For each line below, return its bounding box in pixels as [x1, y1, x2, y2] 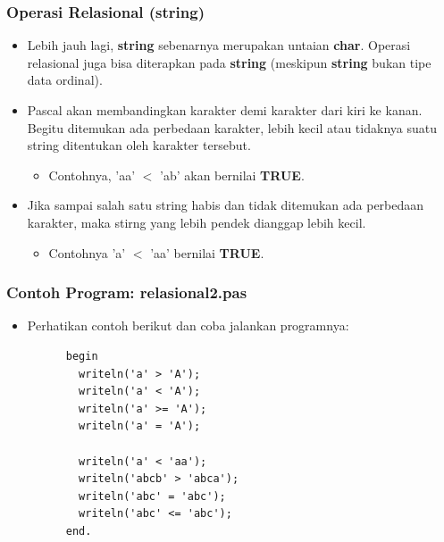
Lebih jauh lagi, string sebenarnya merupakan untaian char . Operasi [27, 36, 411, 54]
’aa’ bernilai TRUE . [150, 243, 264, 262]
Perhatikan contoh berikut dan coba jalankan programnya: [27, 316, 349, 335]
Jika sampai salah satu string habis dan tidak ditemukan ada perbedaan [27, 196, 424, 214]
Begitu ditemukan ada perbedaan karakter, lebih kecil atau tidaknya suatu [27, 118, 437, 137]
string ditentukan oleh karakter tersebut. [27, 136, 251, 154]
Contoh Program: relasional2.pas [6, 281, 247, 304]
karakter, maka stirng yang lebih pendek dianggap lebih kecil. [27, 213, 366, 231]
